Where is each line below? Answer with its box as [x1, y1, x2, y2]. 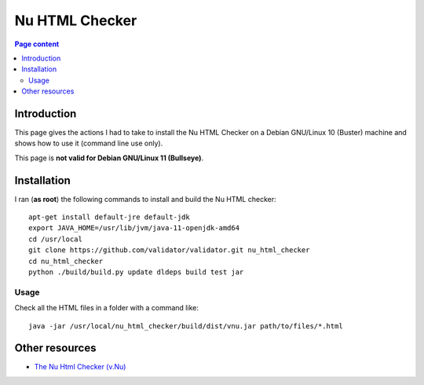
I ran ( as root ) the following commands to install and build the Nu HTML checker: [14, 194, 276, 203]
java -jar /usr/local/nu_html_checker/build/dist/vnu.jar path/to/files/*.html [28, 321, 343, 330]
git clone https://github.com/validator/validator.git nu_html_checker [28, 246, 310, 255]
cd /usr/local [28, 234, 82, 244]
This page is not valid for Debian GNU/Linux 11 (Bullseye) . [14, 153, 204, 163]
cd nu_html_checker [28, 256, 104, 266]
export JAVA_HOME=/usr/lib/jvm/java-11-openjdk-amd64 [28, 224, 239, 233]
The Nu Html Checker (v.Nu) [34, 362, 126, 372]
